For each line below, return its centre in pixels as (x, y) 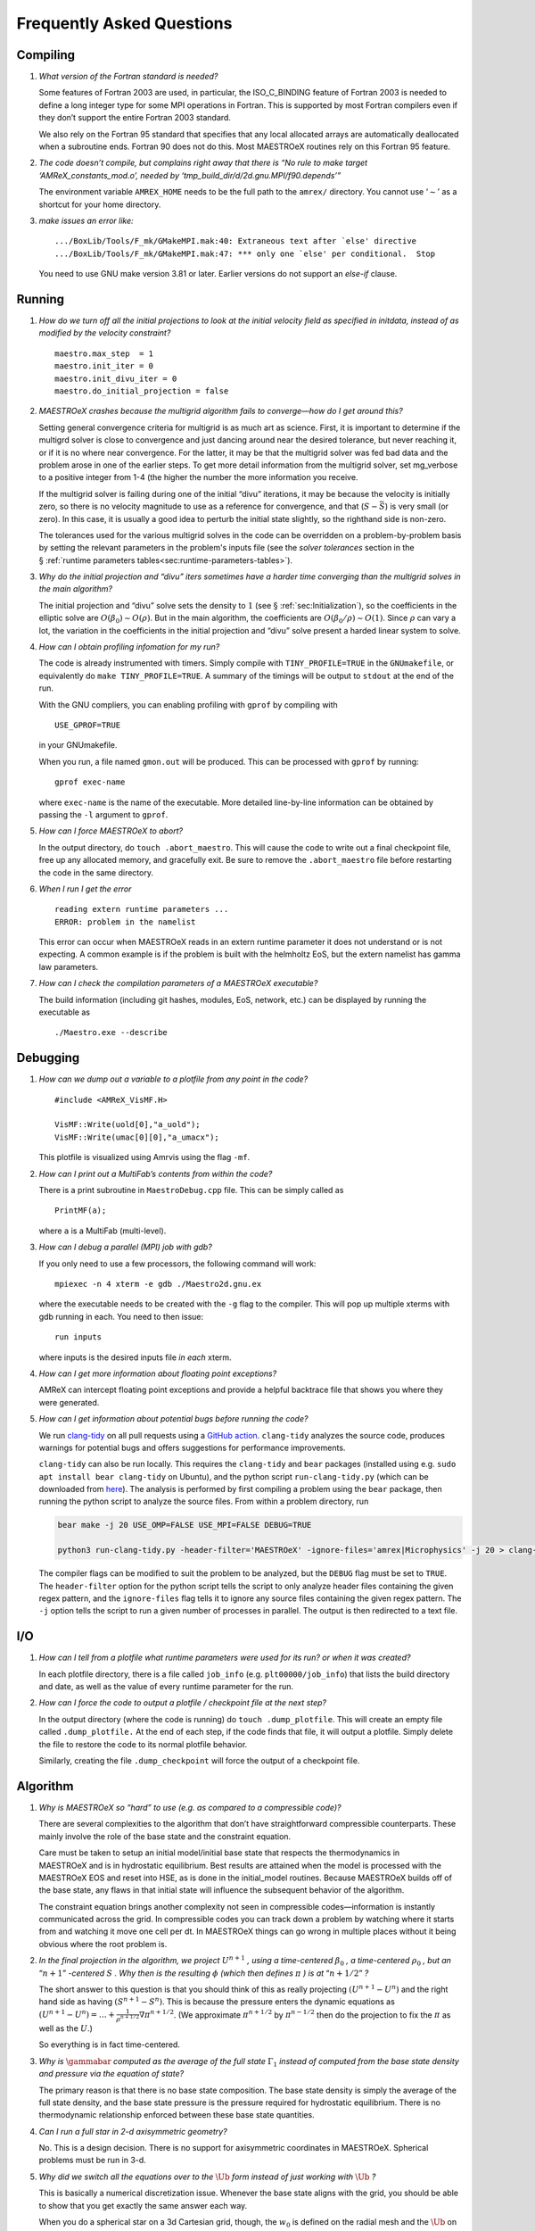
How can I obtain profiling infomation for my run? (129, 647)
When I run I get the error (85, 889)
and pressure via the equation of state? (111, 2074)
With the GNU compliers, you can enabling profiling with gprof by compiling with (188, 704)
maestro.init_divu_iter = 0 (116, 378)
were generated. (69, 1402)
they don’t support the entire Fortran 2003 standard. (135, 118)
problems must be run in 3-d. (92, 2161)
